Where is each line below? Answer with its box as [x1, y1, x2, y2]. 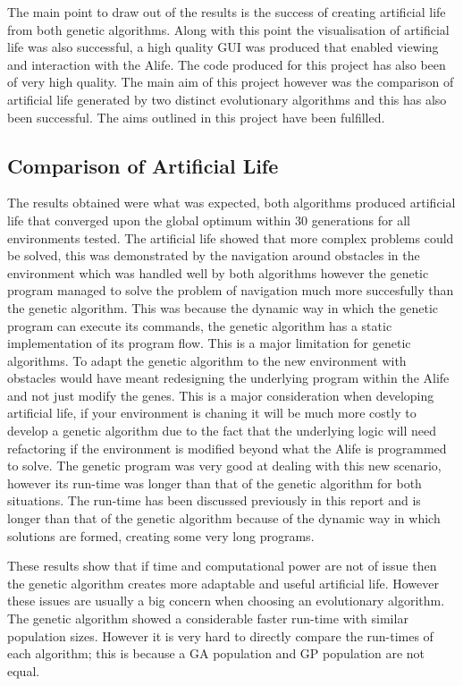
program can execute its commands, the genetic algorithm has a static [7, 316, 392, 335]
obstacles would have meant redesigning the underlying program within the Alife [7, 368, 450, 387]
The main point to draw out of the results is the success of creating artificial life [7, 3, 446, 21]
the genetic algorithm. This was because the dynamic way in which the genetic [7, 298, 439, 317]
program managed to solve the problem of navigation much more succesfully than [7, 281, 454, 300]
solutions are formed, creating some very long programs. [7, 526, 315, 545]
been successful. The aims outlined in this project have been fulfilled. [7, 107, 385, 126]
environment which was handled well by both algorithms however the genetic [7, 263, 429, 282]
